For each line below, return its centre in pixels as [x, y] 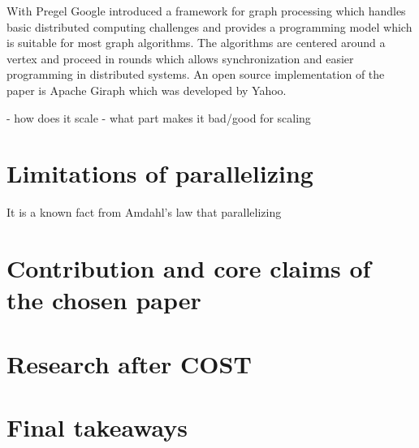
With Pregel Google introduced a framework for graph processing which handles [206, 11]
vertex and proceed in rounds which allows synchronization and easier [180, 58]
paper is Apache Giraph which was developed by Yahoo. [147, 90]
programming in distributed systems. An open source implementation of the [196, 74]
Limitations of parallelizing [160, 173]
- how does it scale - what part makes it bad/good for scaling [159, 117]
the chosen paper [104, 300]
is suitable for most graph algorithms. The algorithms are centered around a [196, 43]
